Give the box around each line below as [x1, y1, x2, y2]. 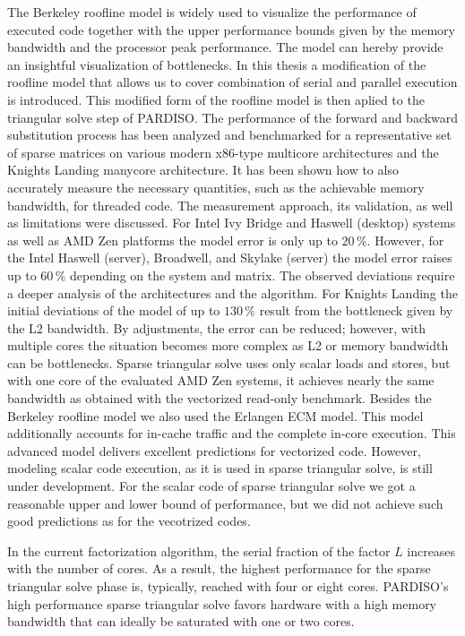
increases [407, 541, 456, 560]
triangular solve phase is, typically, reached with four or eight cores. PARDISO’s [7, 577, 449, 595]
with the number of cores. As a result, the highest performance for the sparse [7, 559, 431, 578]
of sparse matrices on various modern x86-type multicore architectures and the [7, 142, 439, 161]
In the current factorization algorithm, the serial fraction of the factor [7, 541, 391, 560]
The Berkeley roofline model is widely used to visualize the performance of [7, 3, 417, 21]
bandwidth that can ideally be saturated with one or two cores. [7, 612, 355, 631]
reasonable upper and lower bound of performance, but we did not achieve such [7, 494, 443, 512]
